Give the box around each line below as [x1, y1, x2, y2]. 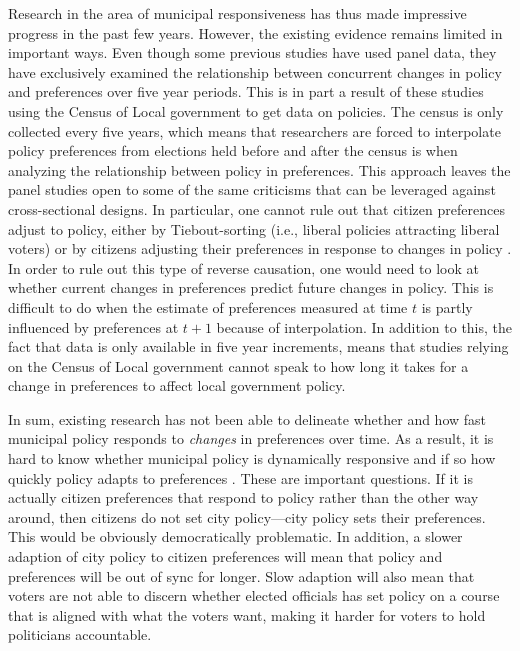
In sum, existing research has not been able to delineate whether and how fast [8, 408, 487, 429]
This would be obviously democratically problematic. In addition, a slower [8, 526, 463, 547]
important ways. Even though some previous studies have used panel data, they [8, 42, 497, 63]
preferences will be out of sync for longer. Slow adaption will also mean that [8, 565, 475, 586]
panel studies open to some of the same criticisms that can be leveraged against [8, 179, 496, 200]
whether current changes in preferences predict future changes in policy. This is [8, 277, 494, 298]
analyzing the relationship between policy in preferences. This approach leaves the [8, 159, 511, 180]
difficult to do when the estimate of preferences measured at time [8, 296, 408, 317]
